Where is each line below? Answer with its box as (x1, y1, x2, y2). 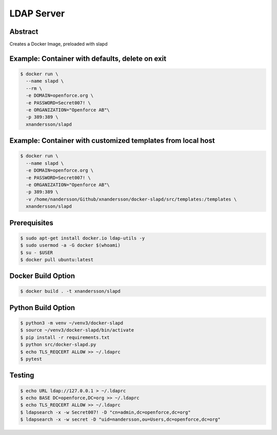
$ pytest (20, 356, 43, 362)
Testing (9, 371, 34, 380)
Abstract (9, 27, 38, 36)
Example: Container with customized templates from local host (9, 136, 215, 145)
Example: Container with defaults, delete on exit (9, 54, 167, 63)
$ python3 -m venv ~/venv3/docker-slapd (20, 320, 123, 326)
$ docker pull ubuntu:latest (20, 257, 94, 262)
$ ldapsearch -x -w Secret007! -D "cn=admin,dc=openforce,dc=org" (20, 409, 191, 415)
